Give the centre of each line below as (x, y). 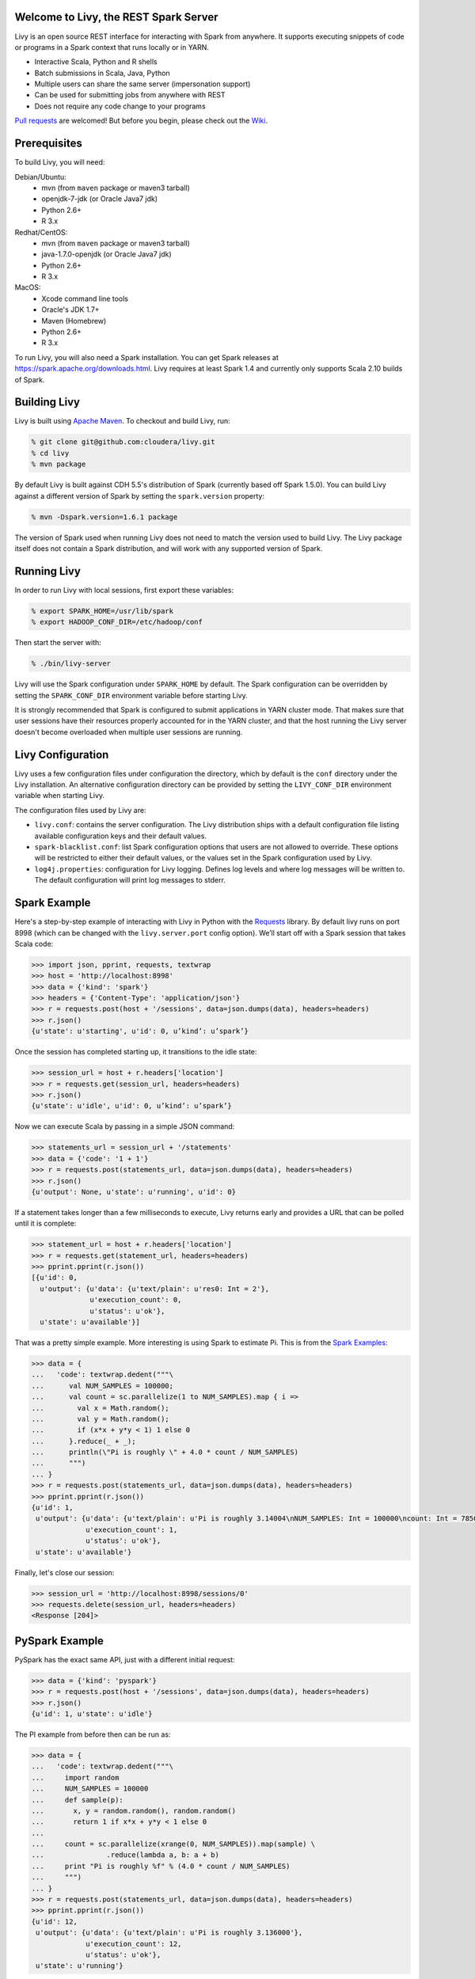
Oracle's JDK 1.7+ (70, 310)
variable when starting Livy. (60, 796)
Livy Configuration (62, 755)
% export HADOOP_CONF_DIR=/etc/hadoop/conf (117, 622)
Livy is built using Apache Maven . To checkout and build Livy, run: (123, 421)
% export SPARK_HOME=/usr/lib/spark (103, 611)
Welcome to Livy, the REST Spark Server (116, 17)
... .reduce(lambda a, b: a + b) (125, 1855)
